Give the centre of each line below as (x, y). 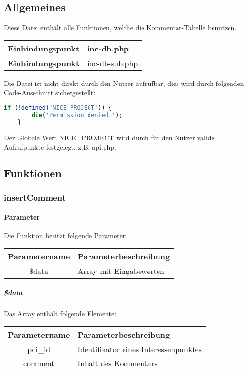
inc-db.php (108, 48)
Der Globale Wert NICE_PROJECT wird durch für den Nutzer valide (109, 137)
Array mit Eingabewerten (121, 271)
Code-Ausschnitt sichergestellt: (50, 93)
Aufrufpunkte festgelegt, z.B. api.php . (60, 147)
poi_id (39, 349)
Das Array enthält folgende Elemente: (60, 314)
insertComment (35, 197)
